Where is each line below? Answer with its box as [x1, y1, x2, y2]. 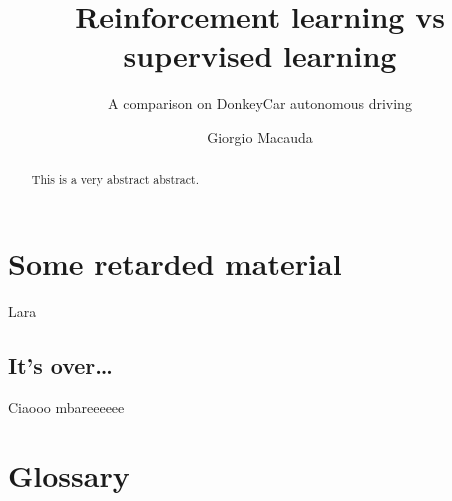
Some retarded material [8, 242, 342, 283]
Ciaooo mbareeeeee [8, 396, 125, 417]
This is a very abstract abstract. [31, 171, 199, 188]
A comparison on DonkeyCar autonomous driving [108, 93, 412, 114]
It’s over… [8, 349, 113, 380]
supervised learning [123, 35, 397, 76]
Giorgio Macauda [207, 126, 313, 147]
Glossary [8, 455, 130, 496]
